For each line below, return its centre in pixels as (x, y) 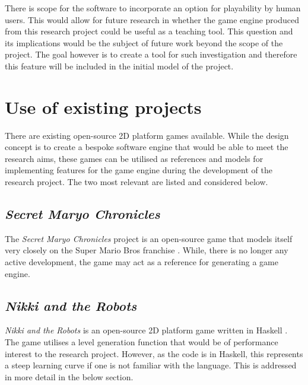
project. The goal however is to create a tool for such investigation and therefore (151, 54)
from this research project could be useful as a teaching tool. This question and (149, 31)
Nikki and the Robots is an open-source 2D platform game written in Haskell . (146, 330)
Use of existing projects (103, 106)
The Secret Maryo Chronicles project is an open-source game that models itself (149, 238)
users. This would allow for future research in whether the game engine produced (152, 19)
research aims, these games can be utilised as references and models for (134, 158)
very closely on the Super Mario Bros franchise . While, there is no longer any (147, 250)
